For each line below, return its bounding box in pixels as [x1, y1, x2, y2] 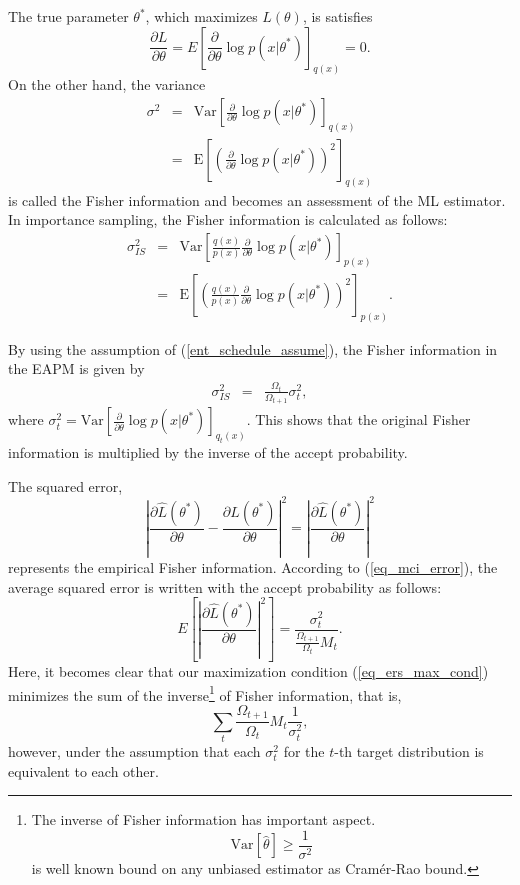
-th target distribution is [334, 741, 484, 762]
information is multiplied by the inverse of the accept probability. [8, 442, 408, 463]
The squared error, [8, 475, 123, 496]
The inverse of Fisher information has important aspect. [31, 809, 376, 830]
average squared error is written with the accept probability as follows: [8, 576, 442, 597]
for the [283, 741, 325, 762]
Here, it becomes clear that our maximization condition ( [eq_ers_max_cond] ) [8, 661, 489, 682]
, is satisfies [302, 6, 373, 26]
